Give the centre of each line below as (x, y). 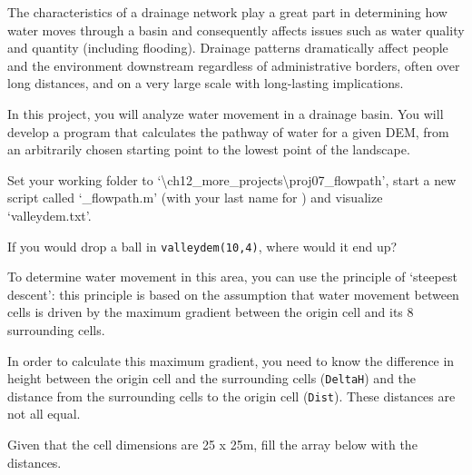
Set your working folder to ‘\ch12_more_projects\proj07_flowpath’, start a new (232, 179)
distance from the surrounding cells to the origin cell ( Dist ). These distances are (231, 396)
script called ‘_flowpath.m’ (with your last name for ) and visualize (195, 198)
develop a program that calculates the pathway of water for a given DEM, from (228, 131)
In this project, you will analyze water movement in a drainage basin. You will (226, 113)
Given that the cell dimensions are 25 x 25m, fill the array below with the (212, 445)
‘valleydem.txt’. (49, 215)
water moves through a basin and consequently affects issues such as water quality (236, 30)
